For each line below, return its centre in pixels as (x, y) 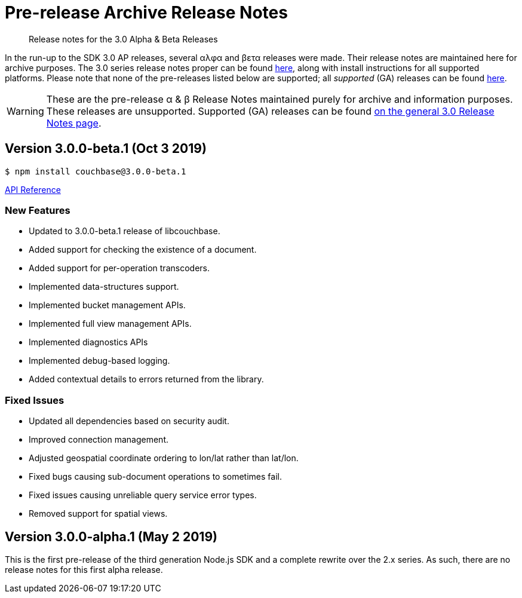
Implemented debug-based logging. (99, 361)
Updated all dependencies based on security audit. (129, 421)
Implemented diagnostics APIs (88, 342)
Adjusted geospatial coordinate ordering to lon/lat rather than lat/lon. (164, 458)
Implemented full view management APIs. (110, 324)
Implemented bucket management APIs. (107, 305)
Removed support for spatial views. (98, 514)
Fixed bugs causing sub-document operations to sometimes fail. (155, 477)
